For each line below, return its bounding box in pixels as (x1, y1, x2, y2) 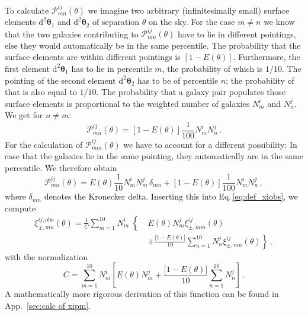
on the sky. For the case (149, 15, 235, 28)
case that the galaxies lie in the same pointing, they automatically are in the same (5, 150, 303, 162)
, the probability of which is (162, 62, 263, 74)
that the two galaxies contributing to (5, 27, 139, 40)
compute (5, 201, 36, 214)
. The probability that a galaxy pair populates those (96, 86, 286, 98)
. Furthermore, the (233, 50, 300, 63)
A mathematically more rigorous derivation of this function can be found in (5, 287, 279, 300)
